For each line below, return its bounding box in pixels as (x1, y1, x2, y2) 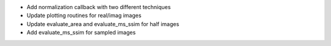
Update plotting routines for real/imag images (26, 12, 142, 19)
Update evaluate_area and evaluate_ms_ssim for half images (26, 20, 180, 27)
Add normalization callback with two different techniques (26, 4, 171, 10)
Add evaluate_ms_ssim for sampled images (26, 29, 136, 36)
